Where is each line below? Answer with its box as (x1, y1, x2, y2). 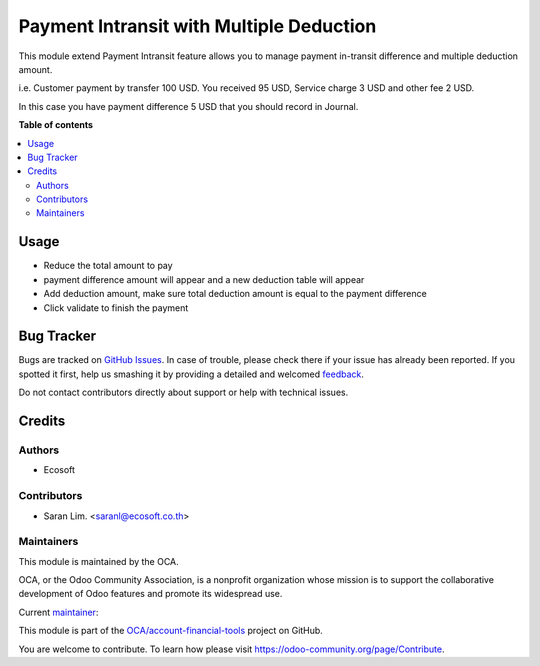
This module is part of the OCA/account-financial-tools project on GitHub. (18, 625, 324, 637)
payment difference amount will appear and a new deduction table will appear (43, 273, 365, 285)
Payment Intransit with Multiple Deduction (18, 15, 377, 37)
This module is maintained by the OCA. (18, 555, 179, 567)
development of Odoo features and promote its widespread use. (18, 588, 283, 600)
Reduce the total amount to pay (43, 260, 174, 272)
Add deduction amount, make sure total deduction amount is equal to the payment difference (43, 288, 427, 300)
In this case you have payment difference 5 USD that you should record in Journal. (18, 100, 359, 112)
